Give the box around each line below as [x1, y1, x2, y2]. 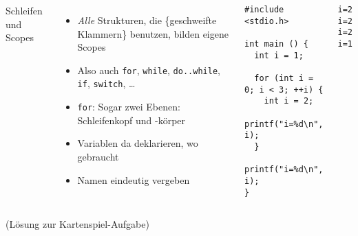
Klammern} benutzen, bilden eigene [77, 26, 229, 40]
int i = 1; [254, 50, 304, 60]
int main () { [244, 38, 309, 49]
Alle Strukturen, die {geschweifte [77, 13, 217, 27]
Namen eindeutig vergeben [77, 172, 190, 187]
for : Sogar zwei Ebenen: [77, 99, 180, 114]
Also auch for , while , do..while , [77, 62, 220, 77]
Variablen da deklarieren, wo [77, 136, 198, 150]
